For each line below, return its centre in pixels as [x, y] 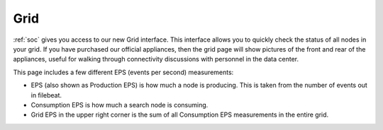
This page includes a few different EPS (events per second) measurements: [123, 72]
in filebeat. [46, 95]
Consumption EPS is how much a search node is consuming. [120, 105]
